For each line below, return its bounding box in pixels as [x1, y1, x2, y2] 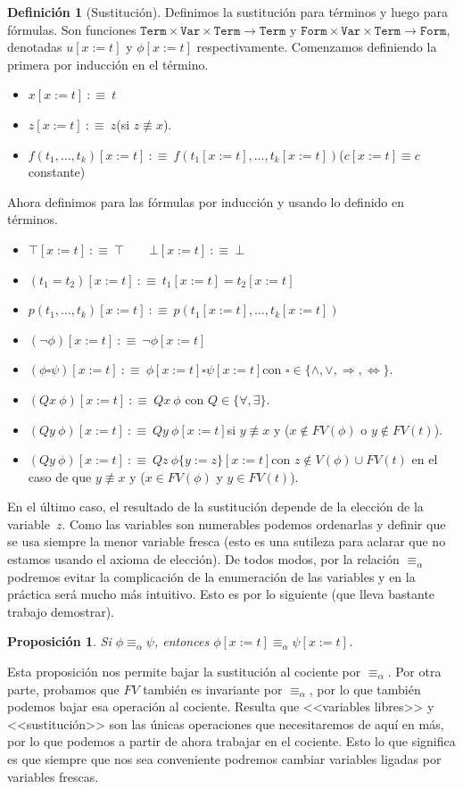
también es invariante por [143, 679, 283, 698]
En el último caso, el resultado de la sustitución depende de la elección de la [7, 497, 424, 516]
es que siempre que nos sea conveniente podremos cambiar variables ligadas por [7, 750, 442, 768]
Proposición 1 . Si [7, 632, 112, 651]
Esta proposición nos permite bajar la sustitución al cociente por [7, 662, 361, 681]
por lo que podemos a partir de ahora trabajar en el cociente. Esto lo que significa [7, 732, 456, 751]
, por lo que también [309, 679, 421, 698]
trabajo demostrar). [7, 602, 114, 620]
